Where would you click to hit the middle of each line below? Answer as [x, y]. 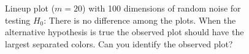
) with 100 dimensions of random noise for [162, 8]
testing [18, 20]
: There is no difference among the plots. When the [140, 20]
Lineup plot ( [30, 8]
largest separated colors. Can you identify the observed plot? [119, 43]
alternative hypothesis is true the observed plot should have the [124, 32]
